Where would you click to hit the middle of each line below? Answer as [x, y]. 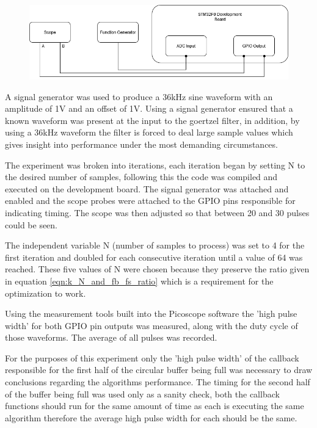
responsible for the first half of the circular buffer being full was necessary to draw [159, 370]
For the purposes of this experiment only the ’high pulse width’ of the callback [152, 357]
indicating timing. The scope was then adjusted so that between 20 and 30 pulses [157, 212]
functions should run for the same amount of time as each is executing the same [155, 406]
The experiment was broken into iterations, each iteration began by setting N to [155, 165]
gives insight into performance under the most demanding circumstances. [141, 144]
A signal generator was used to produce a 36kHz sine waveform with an [139, 96]
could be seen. [31, 224]
